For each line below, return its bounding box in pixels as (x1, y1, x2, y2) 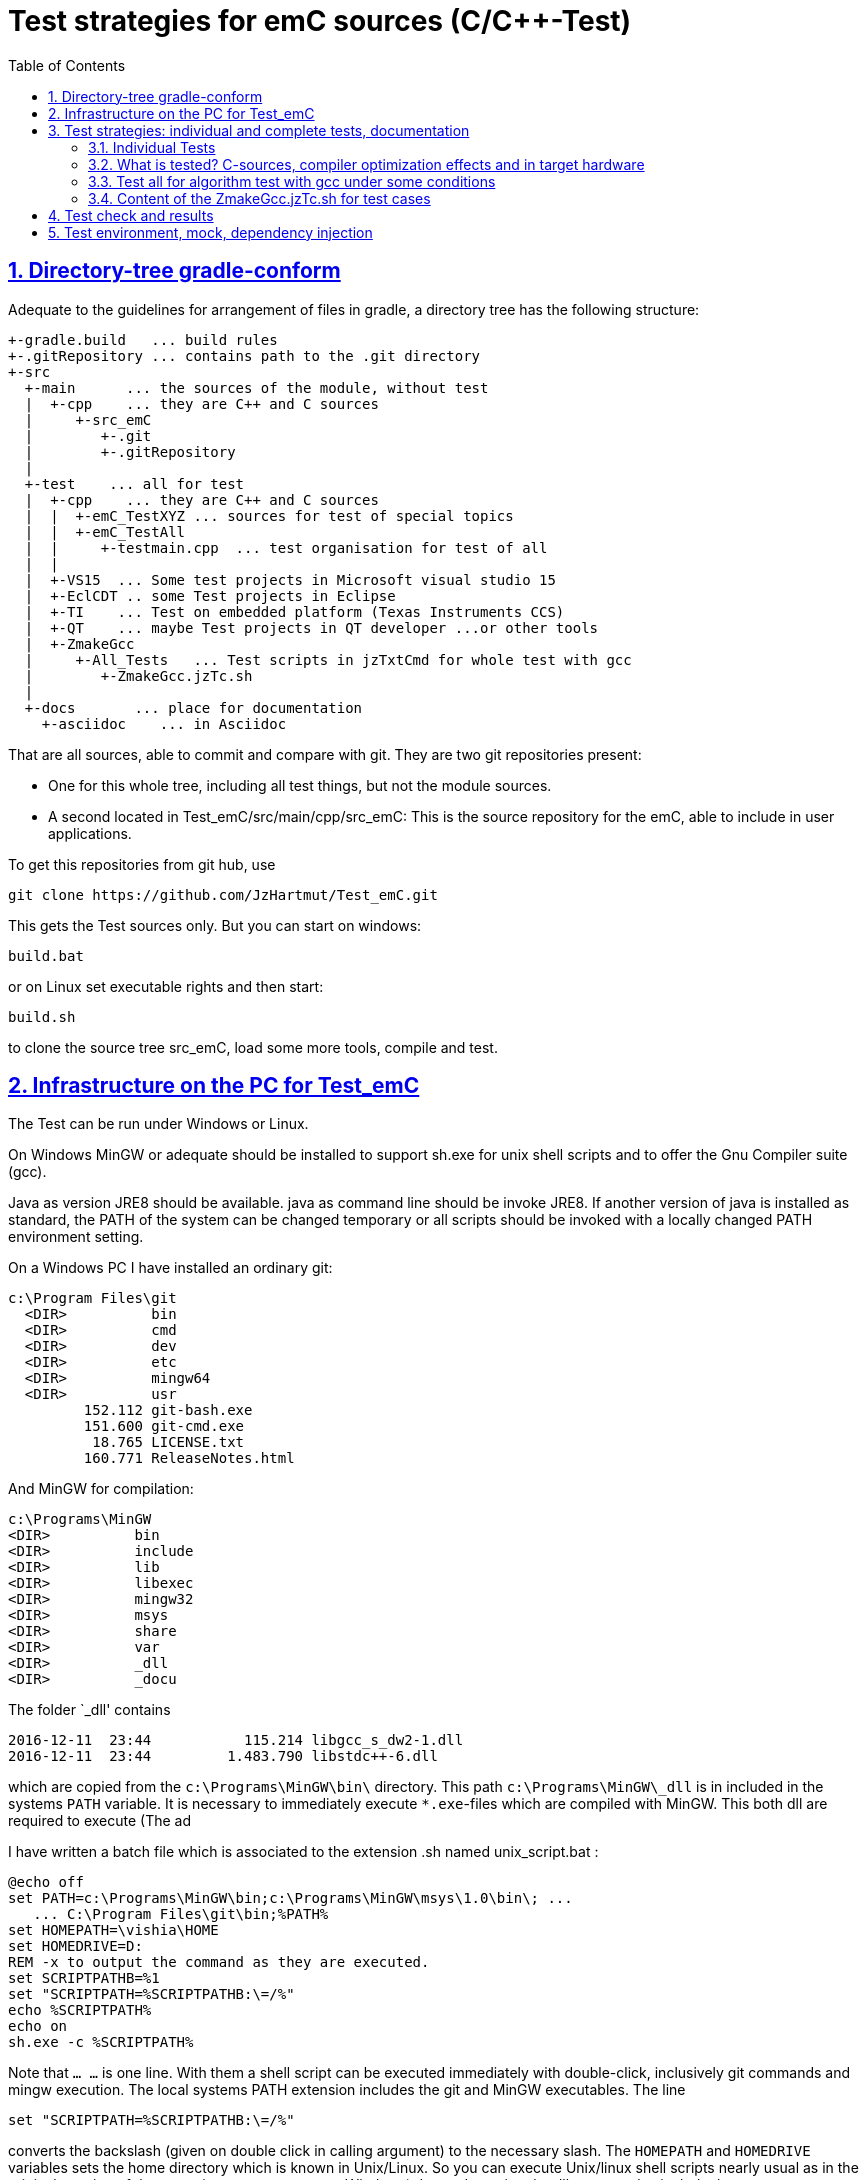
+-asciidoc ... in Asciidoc (41, 715, 287, 732)
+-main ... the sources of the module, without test (24, 379, 489, 396)
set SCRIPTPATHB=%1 (8, 1970, 160, 1987)
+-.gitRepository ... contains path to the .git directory (8, 347, 481, 364)
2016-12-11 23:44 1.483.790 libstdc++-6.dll (8, 1748, 438, 1765)
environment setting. (8, 1228, 144, 1246)
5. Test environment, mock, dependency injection (48, 223, 373, 241)
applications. (48, 824, 132, 842)
